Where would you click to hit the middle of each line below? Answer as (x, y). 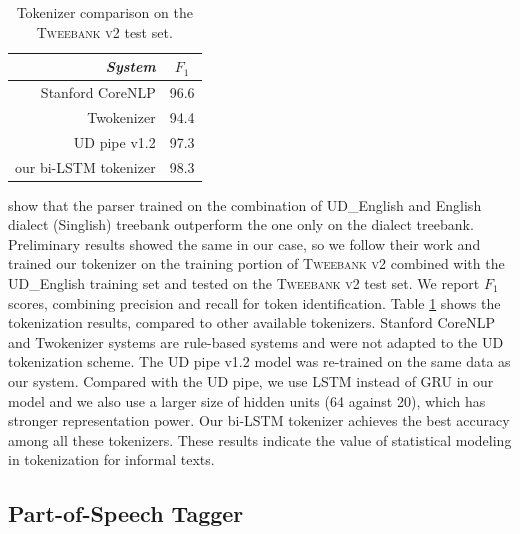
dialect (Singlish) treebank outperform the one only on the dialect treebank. (241, 224)
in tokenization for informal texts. (111, 459)
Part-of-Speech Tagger (126, 513)
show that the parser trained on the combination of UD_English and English (245, 204)
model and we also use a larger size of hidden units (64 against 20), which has (247, 400)
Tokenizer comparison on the (104, 12)
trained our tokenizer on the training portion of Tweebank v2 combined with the (256, 263)
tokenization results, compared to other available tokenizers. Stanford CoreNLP (251, 322)
